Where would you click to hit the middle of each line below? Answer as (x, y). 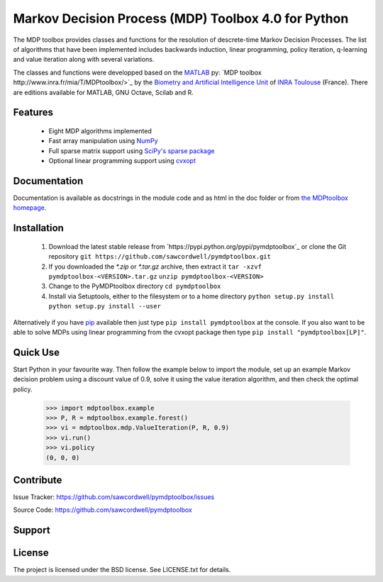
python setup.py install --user (105, 306)
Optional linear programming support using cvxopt (122, 161)
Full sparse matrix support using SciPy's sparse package (132, 151)
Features (33, 112)
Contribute (38, 480)
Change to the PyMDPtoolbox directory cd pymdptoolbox (135, 286)
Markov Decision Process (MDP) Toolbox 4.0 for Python (181, 18)
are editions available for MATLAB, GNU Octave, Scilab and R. (104, 92)
